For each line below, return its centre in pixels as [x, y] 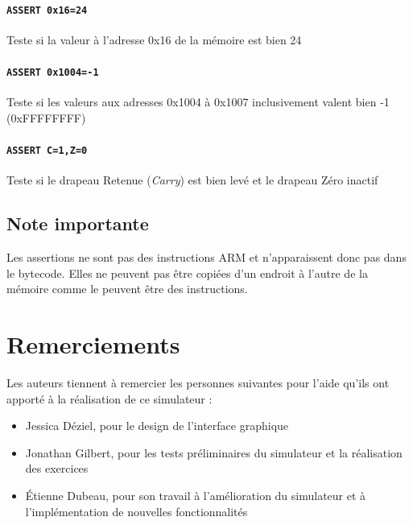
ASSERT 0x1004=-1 [53, 73]
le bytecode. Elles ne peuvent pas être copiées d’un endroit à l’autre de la [187, 273]
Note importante [78, 223]
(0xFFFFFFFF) [46, 117]
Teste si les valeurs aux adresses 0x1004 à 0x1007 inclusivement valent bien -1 [198, 102]
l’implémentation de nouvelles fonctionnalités [136, 511]
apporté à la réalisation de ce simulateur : [109, 398]
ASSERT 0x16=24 [47, 10]
